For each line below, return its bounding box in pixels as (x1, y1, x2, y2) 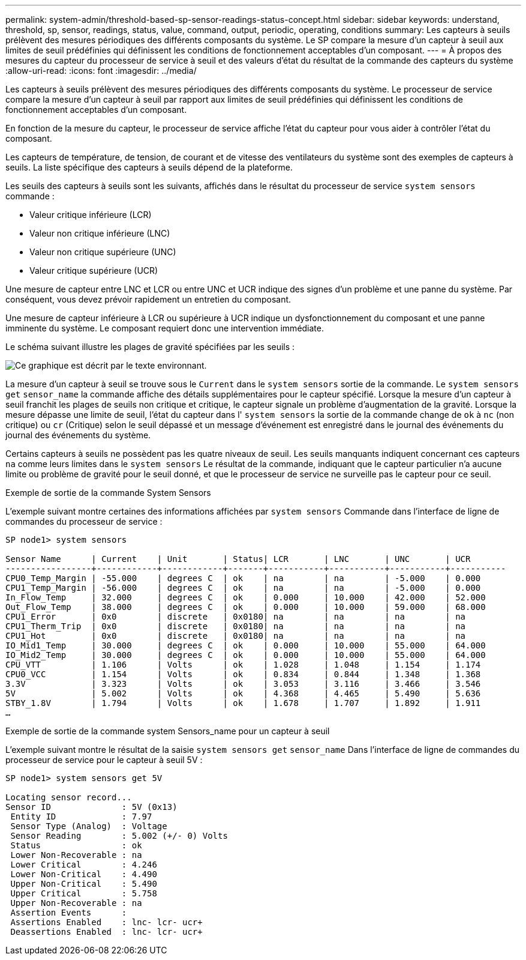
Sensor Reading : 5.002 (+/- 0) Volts (10, 831, 228, 841)
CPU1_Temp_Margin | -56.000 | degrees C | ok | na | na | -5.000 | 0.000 (5, 583, 481, 593)
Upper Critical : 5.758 (10, 889, 157, 898)
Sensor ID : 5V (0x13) (5, 802, 178, 812)
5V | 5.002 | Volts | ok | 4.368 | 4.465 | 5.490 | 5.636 (5, 689, 481, 698)
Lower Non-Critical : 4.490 (10, 869, 157, 879)
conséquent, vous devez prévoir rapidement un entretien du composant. (5, 294, 291, 304)
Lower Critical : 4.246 (10, 860, 157, 869)
